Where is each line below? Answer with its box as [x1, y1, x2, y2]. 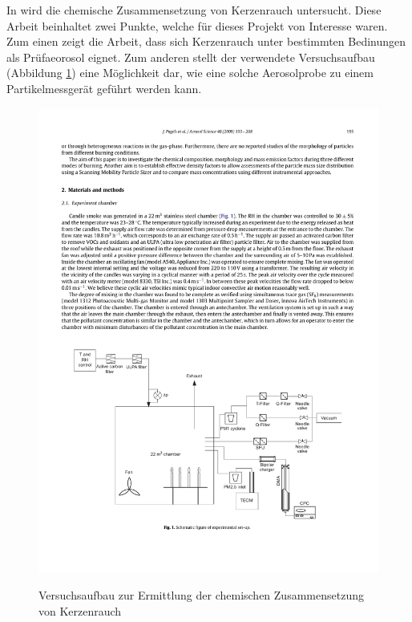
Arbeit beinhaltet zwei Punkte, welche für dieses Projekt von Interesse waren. [6, 17, 388, 34]
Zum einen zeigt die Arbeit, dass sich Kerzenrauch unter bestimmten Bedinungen [6, 33, 406, 50]
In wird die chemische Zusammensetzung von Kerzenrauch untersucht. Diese [6, 2, 382, 18]
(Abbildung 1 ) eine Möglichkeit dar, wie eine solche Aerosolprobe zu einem [6, 64, 374, 81]
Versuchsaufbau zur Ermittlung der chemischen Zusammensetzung [38, 587, 364, 604]
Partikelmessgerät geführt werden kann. [6, 79, 202, 96]
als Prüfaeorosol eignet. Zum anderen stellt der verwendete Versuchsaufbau [6, 48, 375, 65]
